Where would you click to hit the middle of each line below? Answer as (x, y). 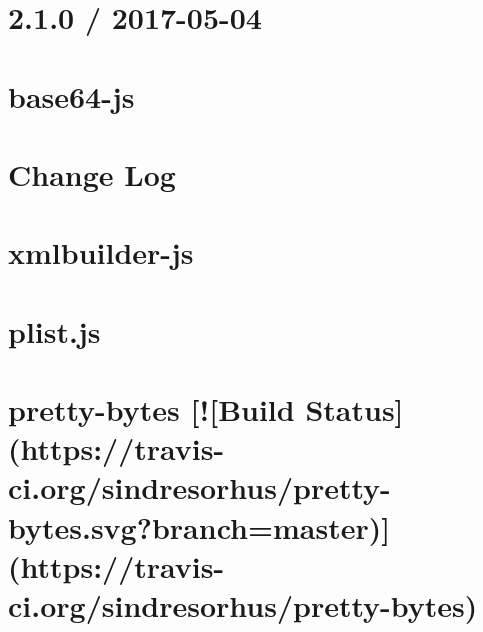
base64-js (71, 95)
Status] (354, 409)
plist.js (54, 330)
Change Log (92, 173)
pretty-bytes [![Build (151, 409)
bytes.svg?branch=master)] (199, 526)
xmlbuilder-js (101, 252)
